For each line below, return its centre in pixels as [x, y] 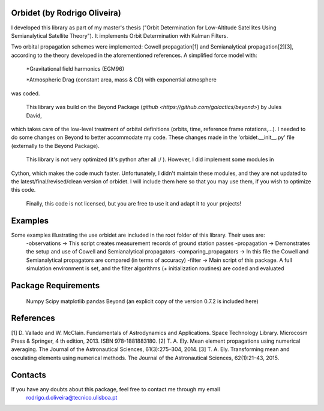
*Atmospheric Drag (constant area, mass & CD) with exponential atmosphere [121, 80]
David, [34, 115]
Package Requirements [55, 285]
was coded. [25, 93]
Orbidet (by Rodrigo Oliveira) [66, 13]
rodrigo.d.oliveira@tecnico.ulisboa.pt [72, 398]
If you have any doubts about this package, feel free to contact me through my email [115, 389]
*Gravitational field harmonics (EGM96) [75, 69]
